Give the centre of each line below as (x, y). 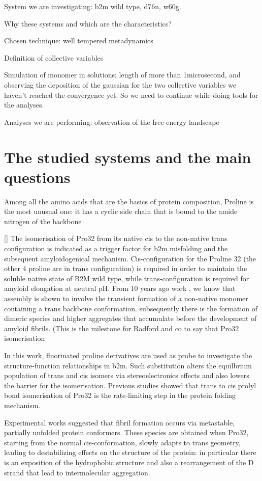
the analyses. (24, 105)
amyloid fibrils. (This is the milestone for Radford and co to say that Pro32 (122, 328)
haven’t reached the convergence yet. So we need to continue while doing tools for (131, 95)
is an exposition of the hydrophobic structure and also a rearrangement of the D (129, 462)
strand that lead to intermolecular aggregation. (77, 472)
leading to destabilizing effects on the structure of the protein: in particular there (130, 452)
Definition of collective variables (54, 57)
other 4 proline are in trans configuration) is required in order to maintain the (126, 268)
